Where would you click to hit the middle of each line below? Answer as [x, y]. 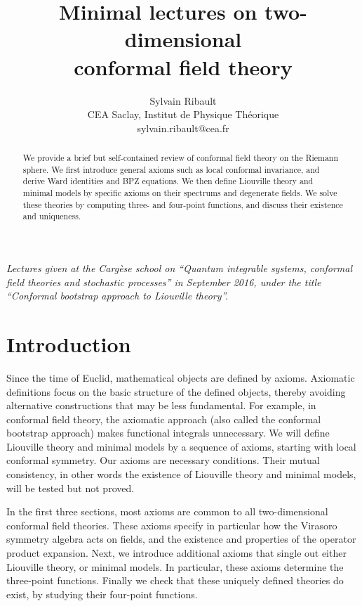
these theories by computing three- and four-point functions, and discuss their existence [183, 204]
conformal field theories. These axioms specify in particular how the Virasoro [172, 525]
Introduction [69, 343]
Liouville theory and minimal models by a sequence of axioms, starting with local [181, 446]
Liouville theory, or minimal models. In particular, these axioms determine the [175, 566]
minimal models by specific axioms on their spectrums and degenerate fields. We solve [180, 193]
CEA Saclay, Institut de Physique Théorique [183, 114]
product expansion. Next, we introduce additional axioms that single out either [176, 553]
